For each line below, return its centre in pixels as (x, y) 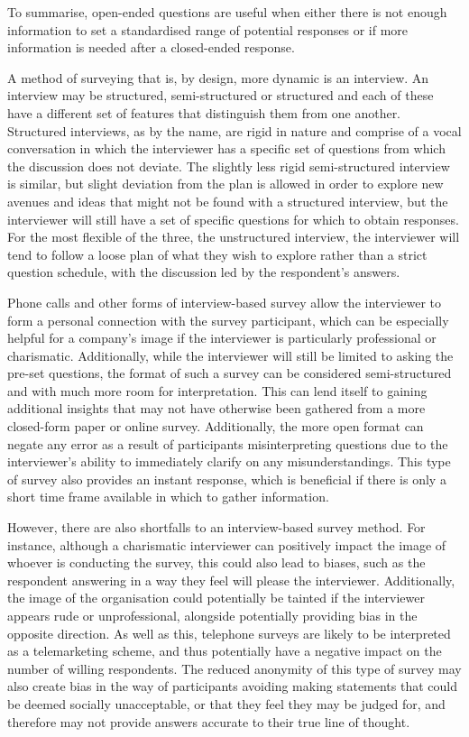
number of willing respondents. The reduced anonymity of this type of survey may (234, 668)
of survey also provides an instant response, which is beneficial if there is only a (227, 479)
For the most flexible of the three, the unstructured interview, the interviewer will (234, 237)
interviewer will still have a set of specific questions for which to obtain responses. (233, 219)
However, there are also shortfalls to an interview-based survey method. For (216, 527)
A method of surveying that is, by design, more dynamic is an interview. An (218, 77)
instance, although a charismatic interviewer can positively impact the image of (227, 544)
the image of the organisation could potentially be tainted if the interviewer (216, 598)
